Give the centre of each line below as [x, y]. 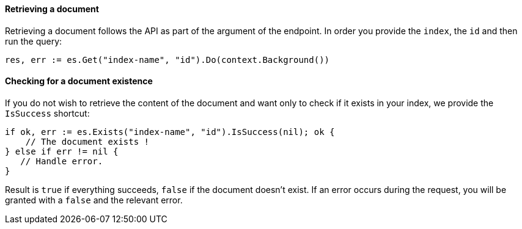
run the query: [34, 41]
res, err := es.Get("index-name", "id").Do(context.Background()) [167, 60]
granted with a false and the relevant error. [94, 200]
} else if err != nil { [62, 151]
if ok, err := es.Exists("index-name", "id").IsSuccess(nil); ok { [170, 132]
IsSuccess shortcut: [47, 113]
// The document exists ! [87, 141]
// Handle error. [62, 161]
